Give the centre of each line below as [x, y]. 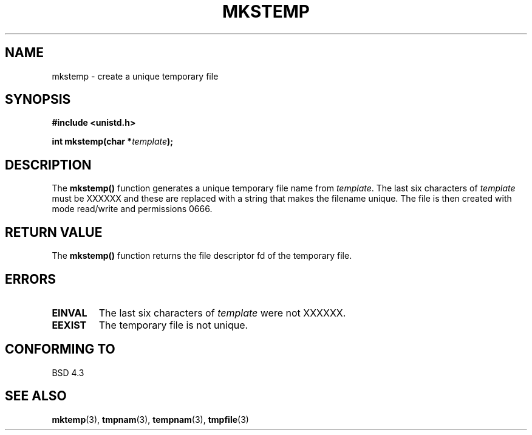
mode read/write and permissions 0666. [132, 209]
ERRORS [31, 279]
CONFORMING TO [60, 349]
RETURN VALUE [54, 232]
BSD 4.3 [68, 372]
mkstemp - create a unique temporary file [135, 76]
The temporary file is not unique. [173, 325]
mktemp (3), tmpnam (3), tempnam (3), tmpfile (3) [150, 419]
